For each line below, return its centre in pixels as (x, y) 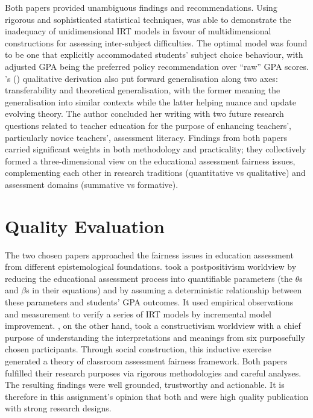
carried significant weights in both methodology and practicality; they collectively (156, 149)
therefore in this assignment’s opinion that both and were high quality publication (157, 396)
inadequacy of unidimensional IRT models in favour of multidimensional (138, 31)
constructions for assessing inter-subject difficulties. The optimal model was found (156, 42)
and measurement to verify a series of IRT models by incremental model (138, 313)
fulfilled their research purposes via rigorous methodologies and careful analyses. (153, 373)
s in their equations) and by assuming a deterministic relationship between (164, 290)
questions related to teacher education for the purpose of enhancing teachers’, (148, 125)
